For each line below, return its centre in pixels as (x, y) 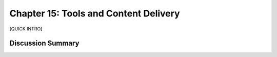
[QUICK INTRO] (26, 29)
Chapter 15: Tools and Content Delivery (95, 13)
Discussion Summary (44, 43)
